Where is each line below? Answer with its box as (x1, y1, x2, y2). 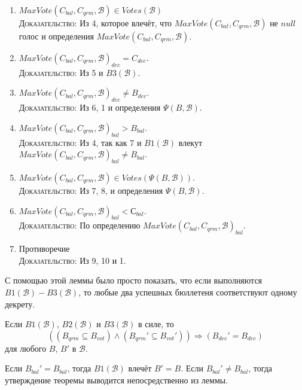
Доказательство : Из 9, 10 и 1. (19, 254, 126, 266)
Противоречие (19, 242, 70, 255)
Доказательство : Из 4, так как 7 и (19, 136, 142, 148)
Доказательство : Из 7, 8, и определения (19, 184, 163, 196)
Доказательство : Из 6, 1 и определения (19, 101, 161, 114)
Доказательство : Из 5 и (19, 66, 103, 78)
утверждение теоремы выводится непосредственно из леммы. (5, 373, 228, 386)
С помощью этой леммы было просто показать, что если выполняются (5, 274, 263, 287)
